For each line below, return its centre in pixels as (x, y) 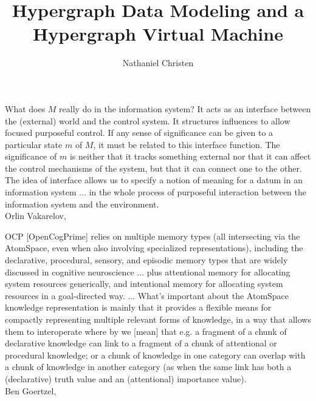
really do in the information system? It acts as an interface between (185, 108)
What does (25, 108)
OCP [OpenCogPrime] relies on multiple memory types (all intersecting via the (153, 236)
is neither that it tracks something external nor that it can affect (190, 156)
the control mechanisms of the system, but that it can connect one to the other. (153, 168)
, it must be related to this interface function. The (187, 144)
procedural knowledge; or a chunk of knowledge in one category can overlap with (155, 355)
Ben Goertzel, (31, 390)
